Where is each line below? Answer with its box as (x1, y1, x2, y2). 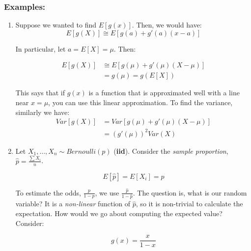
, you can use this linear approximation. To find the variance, (48, 97, 233, 108)
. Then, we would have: (132, 20, 202, 30)
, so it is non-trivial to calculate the (136, 198, 243, 209)
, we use (95, 187, 119, 197)
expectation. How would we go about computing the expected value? (15, 208, 223, 219)
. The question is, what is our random (133, 187, 247, 197)
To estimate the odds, (15, 187, 81, 197)
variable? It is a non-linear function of (15, 198, 131, 209)
